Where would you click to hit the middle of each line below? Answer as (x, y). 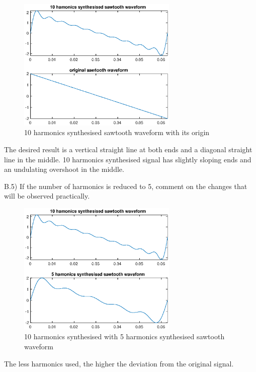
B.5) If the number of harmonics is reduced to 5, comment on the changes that (126, 186)
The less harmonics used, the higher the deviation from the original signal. (119, 363)
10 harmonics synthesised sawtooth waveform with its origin (117, 132)
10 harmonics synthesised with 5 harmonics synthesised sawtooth (124, 336)
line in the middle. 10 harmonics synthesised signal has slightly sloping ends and (128, 159)
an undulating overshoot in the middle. (64, 169)
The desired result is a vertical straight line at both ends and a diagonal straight (128, 149)
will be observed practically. (47, 196)
